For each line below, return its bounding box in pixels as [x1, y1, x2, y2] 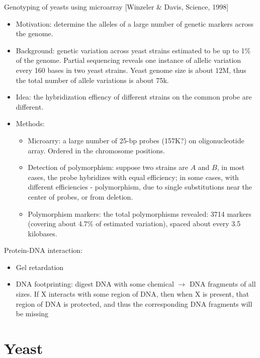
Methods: [16, 118, 45, 129]
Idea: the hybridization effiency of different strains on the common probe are [16, 92, 252, 102]
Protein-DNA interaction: [4, 245, 83, 255]
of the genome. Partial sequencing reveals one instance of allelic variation [16, 55, 241, 65]
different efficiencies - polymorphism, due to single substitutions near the [28, 182, 252, 192]
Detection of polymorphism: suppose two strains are [28, 162, 189, 172]
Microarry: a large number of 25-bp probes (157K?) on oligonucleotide [28, 135, 244, 145]
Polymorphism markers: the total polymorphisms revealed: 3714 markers [28, 208, 251, 219]
